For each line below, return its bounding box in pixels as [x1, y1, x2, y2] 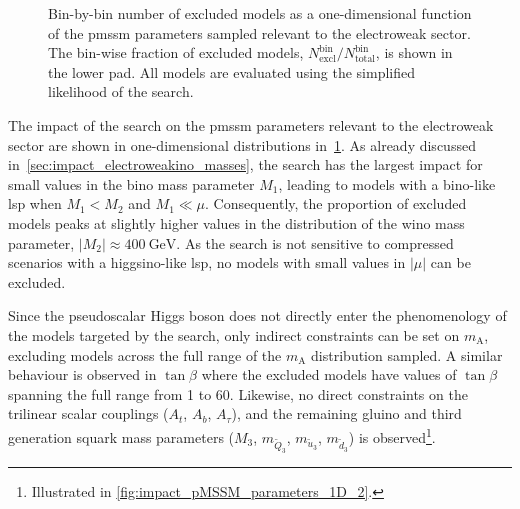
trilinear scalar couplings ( [8, 403, 169, 424]
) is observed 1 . [348, 423, 436, 447]
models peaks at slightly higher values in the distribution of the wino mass [8, 212, 465, 233]
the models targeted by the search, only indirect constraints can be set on [8, 324, 460, 345]
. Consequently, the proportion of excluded [205, 193, 467, 214]
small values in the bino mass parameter [8, 173, 255, 194]
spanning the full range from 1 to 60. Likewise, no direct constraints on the [8, 383, 468, 404]
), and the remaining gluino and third [231, 403, 462, 424]
